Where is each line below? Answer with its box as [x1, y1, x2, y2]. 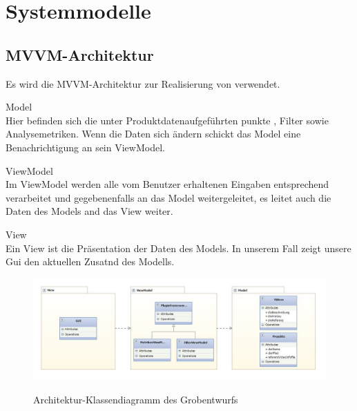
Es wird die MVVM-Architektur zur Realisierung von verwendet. [6, 76, 280, 90]
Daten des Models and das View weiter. [6, 204, 173, 218]
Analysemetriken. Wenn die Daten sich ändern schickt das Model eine [6, 126, 301, 141]
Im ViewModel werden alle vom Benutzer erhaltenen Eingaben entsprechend [6, 177, 329, 191]
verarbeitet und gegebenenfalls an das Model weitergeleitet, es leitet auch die [6, 190, 331, 204]
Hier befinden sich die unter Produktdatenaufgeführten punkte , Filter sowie [6, 113, 329, 127]
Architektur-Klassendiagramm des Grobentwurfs [33, 392, 238, 406]
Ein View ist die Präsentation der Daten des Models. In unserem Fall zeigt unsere [6, 240, 351, 255]
